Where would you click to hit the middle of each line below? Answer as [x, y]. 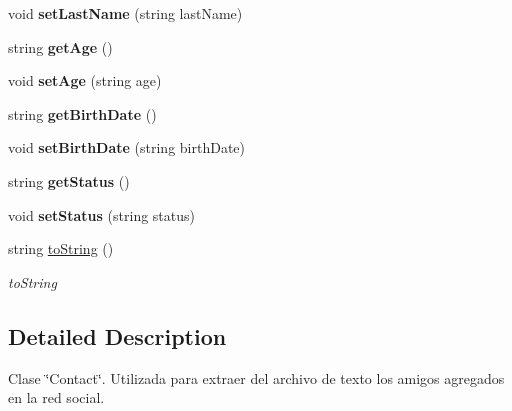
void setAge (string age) [85, 80]
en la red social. [56, 397]
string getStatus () [69, 180]
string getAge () [60, 46]
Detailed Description [117, 335]
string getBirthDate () [82, 113]
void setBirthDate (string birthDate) [126, 147]
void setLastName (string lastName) [125, 13]
